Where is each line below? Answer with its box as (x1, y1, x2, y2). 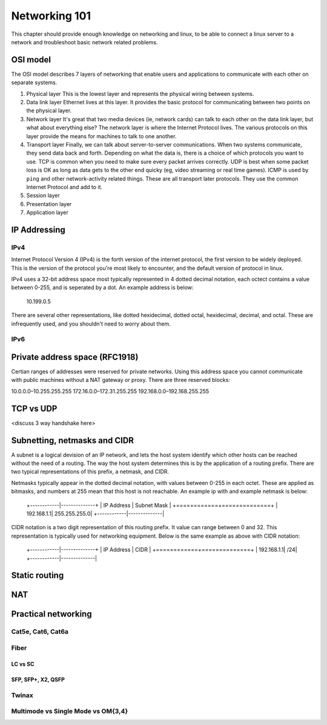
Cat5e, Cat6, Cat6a (11, 627, 69, 636)
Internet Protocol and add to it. (26, 183, 103, 190)
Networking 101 (11, 9, 91, 22)
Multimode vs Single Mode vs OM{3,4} (11, 707, 128, 715)
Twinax (11, 691, 33, 700)
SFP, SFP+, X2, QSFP (11, 676, 65, 683)
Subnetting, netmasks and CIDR (11, 435, 134, 446)
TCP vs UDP (11, 403, 58, 413)
